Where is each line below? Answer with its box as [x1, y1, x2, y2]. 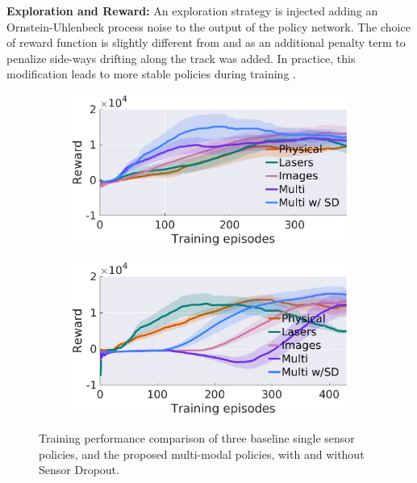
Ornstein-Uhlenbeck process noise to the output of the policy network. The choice [6, 18, 411, 35]
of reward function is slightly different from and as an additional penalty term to [6, 34, 406, 51]
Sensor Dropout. [39, 461, 119, 478]
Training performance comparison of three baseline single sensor [39, 429, 355, 446]
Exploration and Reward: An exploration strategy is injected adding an [6, 2, 378, 19]
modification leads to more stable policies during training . [6, 65, 296, 82]
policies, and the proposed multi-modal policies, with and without [39, 445, 365, 462]
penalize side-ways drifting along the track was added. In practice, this [6, 49, 356, 66]
